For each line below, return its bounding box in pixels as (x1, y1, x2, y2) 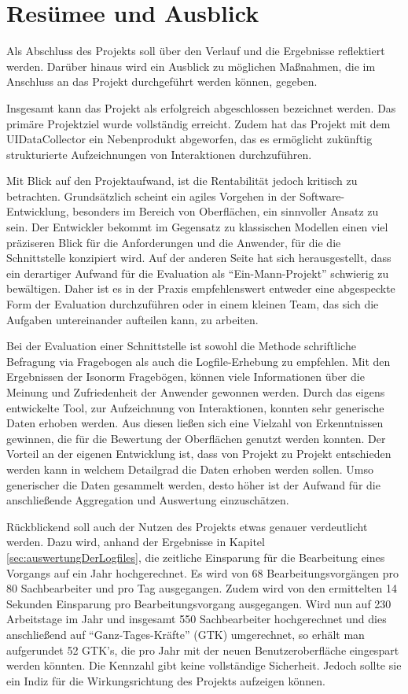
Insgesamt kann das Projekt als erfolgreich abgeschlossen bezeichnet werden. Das (6, 99, 396, 116)
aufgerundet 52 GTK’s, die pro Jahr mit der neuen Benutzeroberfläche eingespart (6, 641, 399, 658)
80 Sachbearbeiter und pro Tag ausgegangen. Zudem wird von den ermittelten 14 (6, 580, 397, 596)
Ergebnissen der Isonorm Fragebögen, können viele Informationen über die (6, 368, 365, 385)
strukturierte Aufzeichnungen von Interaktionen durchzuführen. (6, 146, 312, 162)
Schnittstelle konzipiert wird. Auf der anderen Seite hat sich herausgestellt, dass (6, 249, 391, 266)
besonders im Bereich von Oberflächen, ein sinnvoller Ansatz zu (72, 203, 379, 220)
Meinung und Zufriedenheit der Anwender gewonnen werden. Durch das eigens (6, 384, 385, 400)
